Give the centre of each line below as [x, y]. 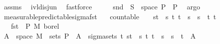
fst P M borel [35, 26]
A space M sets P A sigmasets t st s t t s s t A [100, 35]
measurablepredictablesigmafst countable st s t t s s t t [110, 16]
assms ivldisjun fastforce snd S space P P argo [102, 6]
